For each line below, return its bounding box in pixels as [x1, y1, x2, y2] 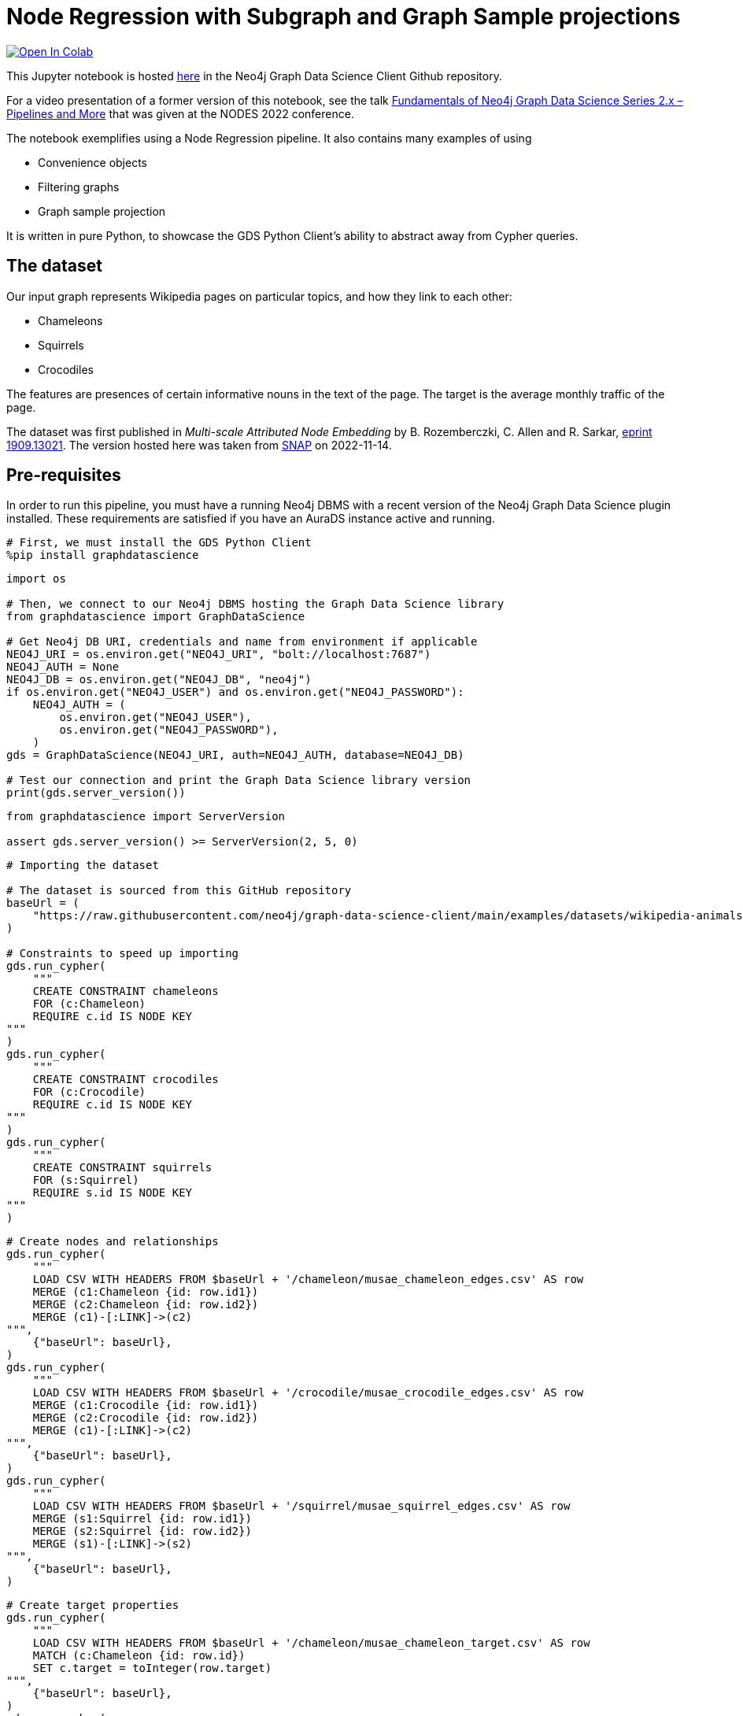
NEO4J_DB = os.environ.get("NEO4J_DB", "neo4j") [6, 673, 312, 686]
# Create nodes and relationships [6, 1235, 219, 1248]
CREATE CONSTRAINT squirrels [32, 1161, 213, 1174]
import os [6, 572, 66, 586]
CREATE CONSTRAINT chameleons [32, 985, 219, 998]
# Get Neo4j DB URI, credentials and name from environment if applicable [6, 635, 478, 649]
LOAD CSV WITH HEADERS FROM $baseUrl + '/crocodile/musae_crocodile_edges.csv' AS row [32, 1386, 584, 1400]
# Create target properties [6, 1599, 179, 1612]
